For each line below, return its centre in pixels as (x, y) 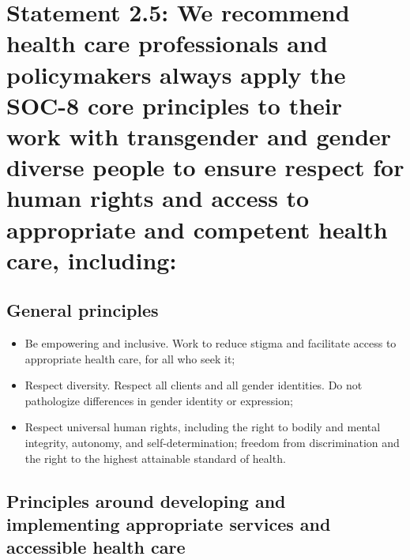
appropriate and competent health (197, 229)
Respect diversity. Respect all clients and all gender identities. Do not (194, 385)
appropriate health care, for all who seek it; (130, 358)
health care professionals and (167, 43)
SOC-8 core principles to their (175, 105)
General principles (83, 310)
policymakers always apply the (176, 74)
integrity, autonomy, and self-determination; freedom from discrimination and (212, 443)
